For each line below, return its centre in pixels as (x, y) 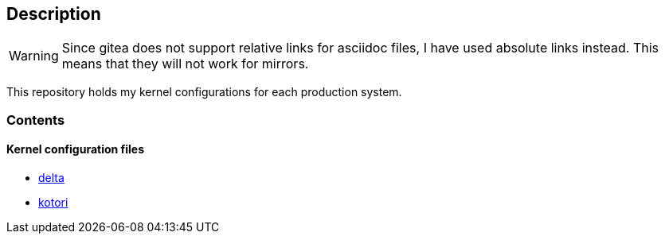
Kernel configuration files (76, 149)
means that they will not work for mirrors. (185, 64)
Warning (34, 56)
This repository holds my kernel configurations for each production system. (204, 92)
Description (54, 14)
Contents (36, 120)
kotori (53, 203)
